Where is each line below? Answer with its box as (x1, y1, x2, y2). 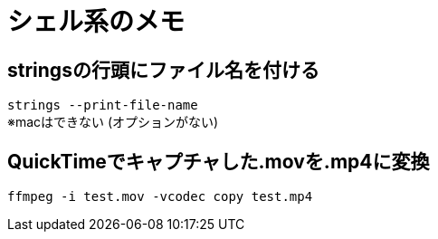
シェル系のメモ (7, 6, 186, 37)
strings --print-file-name (7, 98, 198, 113)
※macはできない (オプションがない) (7, 114, 219, 130)
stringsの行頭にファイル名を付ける (7, 58, 319, 81)
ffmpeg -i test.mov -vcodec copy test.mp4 (7, 189, 313, 205)
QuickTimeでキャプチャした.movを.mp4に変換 (7, 149, 430, 173)
